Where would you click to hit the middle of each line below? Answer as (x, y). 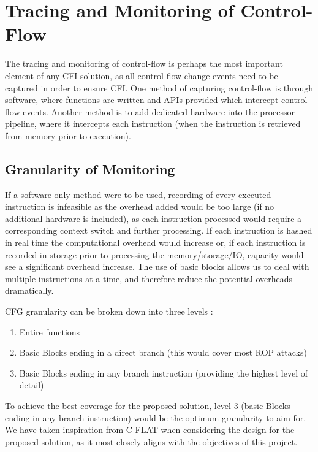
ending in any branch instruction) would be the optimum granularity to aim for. (156, 417)
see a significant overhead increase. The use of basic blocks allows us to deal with (157, 266)
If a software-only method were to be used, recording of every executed (138, 194)
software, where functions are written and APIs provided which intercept (142, 100)
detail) (32, 385)
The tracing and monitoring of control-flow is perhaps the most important (144, 63)
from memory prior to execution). (68, 135)
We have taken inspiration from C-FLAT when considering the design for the (150, 430)
